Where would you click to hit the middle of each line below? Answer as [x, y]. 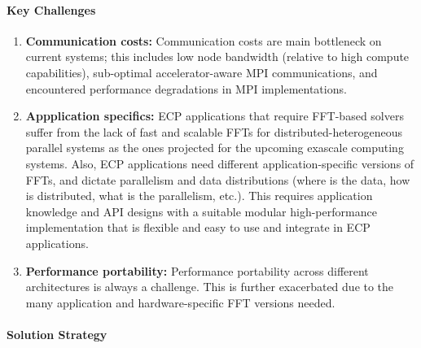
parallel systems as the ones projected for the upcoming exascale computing [215, 148]
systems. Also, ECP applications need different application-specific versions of [220, 163]
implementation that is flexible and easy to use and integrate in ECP [198, 227]
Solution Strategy [57, 334]
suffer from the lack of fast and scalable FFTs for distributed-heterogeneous [214, 131]
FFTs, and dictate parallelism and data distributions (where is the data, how [218, 179]
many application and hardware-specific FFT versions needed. [180, 302]
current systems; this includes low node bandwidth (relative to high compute [217, 57]
